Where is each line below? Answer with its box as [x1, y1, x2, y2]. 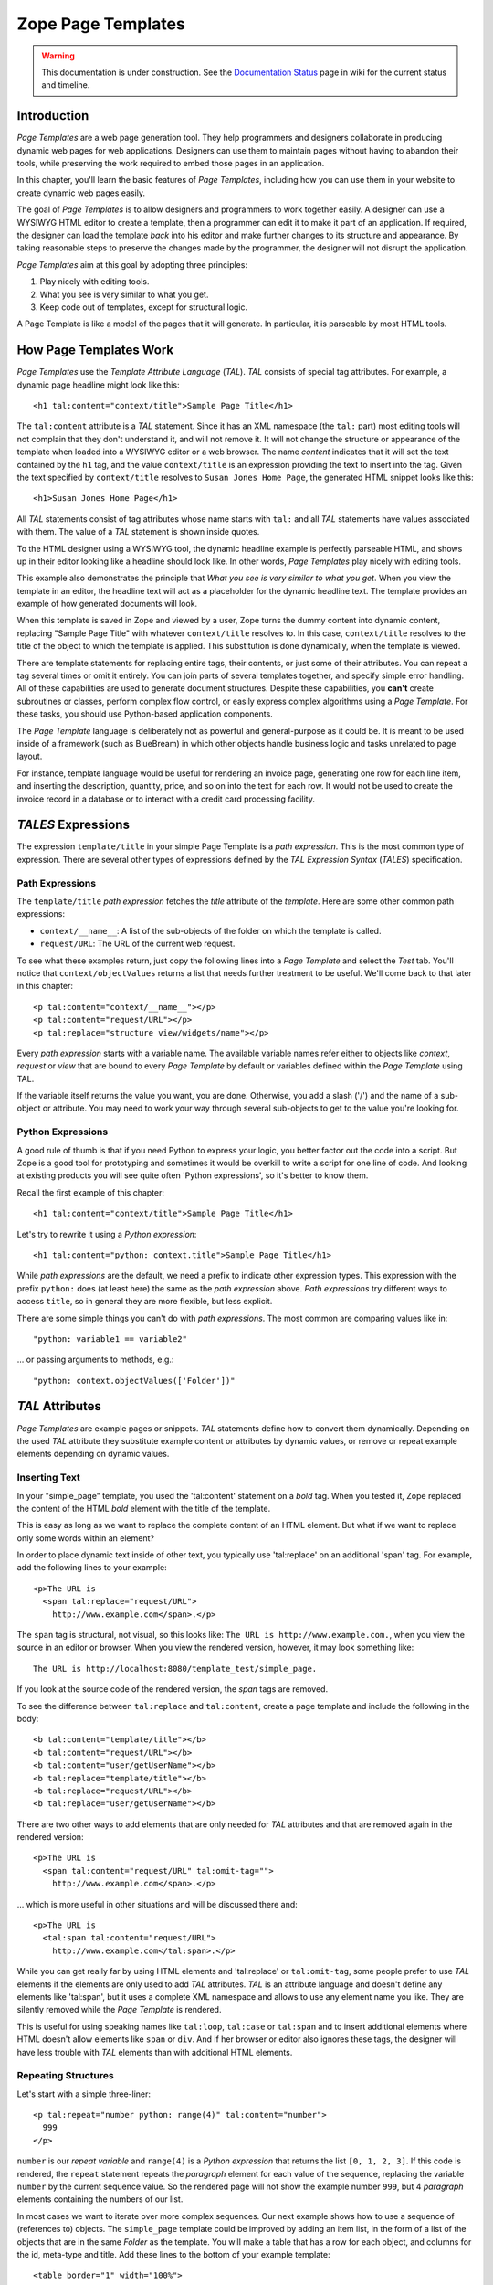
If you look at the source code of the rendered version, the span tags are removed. [16, 1684, 329, 1695]
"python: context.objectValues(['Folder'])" [33, 1376, 236, 1386]
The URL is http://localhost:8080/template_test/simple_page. [33, 1663, 318, 1674]
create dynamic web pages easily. [16, 187, 146, 198]
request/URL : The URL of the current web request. [39, 938, 236, 950]
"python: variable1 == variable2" [33, 1334, 187, 1344]
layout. [16, 750, 43, 762]
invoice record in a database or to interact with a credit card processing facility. [16, 793, 315, 804]
